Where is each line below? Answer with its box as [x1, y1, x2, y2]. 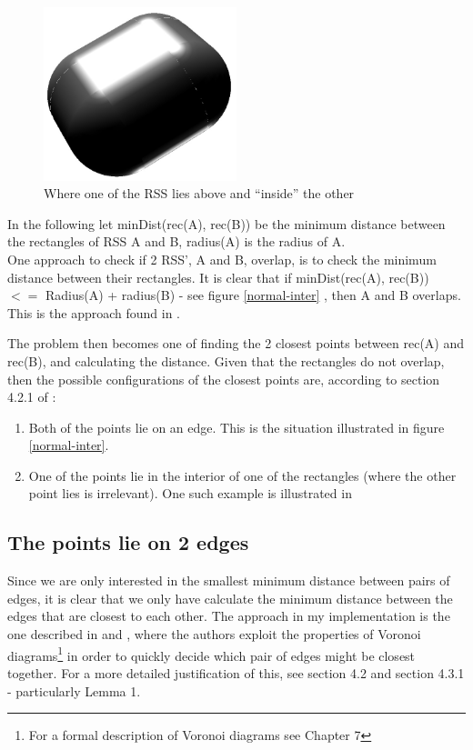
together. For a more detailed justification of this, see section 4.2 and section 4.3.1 [7, 663, 465, 682]
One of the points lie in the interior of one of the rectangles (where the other [28, 465, 457, 485]
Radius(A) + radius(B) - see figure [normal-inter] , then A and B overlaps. [45, 285, 461, 305]
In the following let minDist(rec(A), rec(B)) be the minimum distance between [7, 214, 446, 233]
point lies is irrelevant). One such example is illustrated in [28, 484, 352, 503]
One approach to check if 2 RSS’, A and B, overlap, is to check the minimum [7, 249, 437, 268]
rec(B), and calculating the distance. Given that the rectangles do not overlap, [7, 351, 445, 370]
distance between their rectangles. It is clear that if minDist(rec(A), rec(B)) [7, 267, 429, 286]
